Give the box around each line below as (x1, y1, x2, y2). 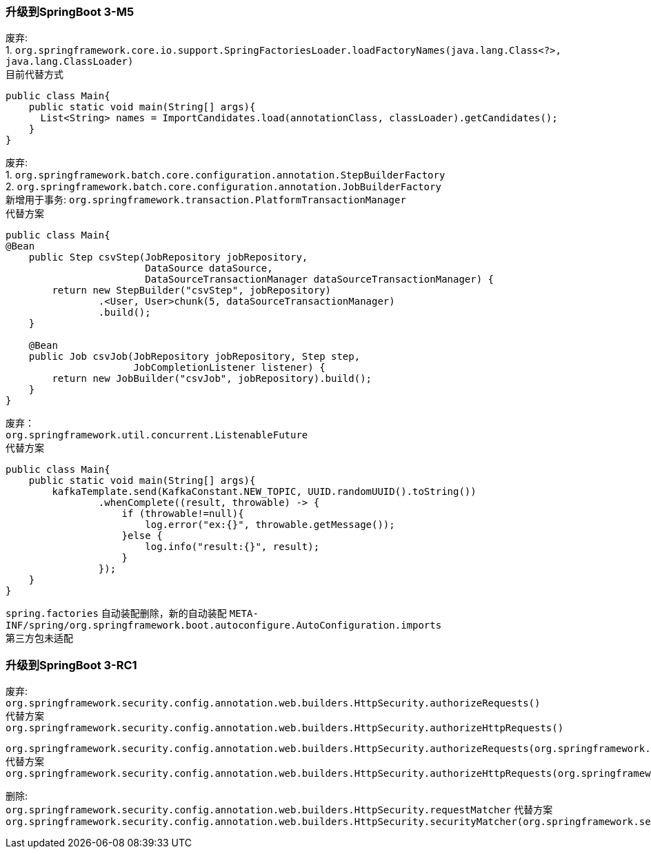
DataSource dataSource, (145, 263, 273, 274)
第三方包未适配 (6, 632, 73, 644)
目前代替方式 (6, 68, 63, 81)
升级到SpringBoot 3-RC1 (6, 658, 137, 672)
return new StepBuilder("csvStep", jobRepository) (52, 285, 332, 296)
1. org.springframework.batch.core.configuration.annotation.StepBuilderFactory (6, 169, 445, 181)
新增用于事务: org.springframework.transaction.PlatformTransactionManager (6, 194, 406, 206)
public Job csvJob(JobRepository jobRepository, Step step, (28, 351, 361, 363)
